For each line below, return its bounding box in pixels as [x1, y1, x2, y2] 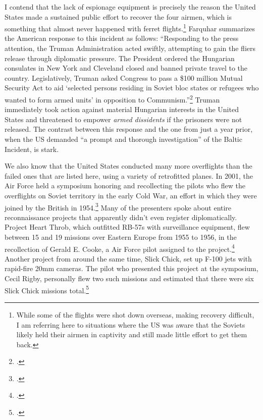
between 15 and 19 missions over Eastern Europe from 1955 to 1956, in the [5, 232, 237, 242]
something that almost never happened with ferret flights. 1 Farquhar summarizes [5, 22, 255, 33]
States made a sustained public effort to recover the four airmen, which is [5, 11, 232, 22]
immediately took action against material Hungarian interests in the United [5, 104, 239, 115]
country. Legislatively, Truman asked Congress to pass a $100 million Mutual [5, 72, 243, 83]
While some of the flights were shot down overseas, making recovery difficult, [16, 309, 254, 320]
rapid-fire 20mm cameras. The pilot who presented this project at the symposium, [5, 263, 258, 274]
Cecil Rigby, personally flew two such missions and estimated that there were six [5, 273, 254, 284]
